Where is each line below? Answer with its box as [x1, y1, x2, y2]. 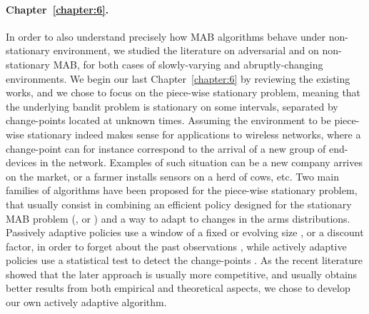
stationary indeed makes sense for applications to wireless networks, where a [27, 126, 361, 141]
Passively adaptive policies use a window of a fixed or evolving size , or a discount [6, 225, 364, 240]
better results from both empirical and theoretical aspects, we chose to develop [6, 280, 350, 295]
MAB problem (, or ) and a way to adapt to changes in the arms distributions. [6, 211, 350, 226]
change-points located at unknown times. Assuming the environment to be [6, 113, 331, 128]
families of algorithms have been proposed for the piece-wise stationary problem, [6, 183, 358, 198]
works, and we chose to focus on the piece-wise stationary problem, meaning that [6, 85, 361, 100]
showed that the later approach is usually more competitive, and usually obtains [6, 266, 358, 281]
